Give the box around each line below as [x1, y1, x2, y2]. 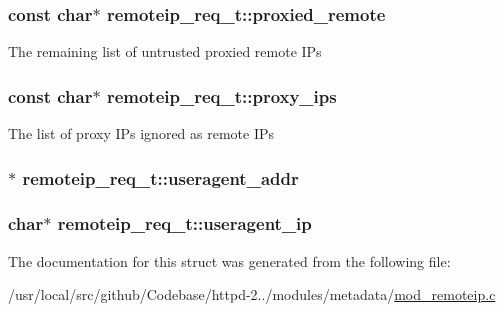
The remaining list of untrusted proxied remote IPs [8, 41, 322, 62]
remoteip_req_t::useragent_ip [57, 211, 312, 236]
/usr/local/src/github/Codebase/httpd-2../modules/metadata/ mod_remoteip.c [8, 284, 496, 305]
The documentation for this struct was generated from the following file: [8, 250, 451, 271]
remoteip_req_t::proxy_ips [106, 83, 337, 108]
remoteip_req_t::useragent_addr [22, 165, 299, 190]
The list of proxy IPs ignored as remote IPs [8, 123, 275, 144]
